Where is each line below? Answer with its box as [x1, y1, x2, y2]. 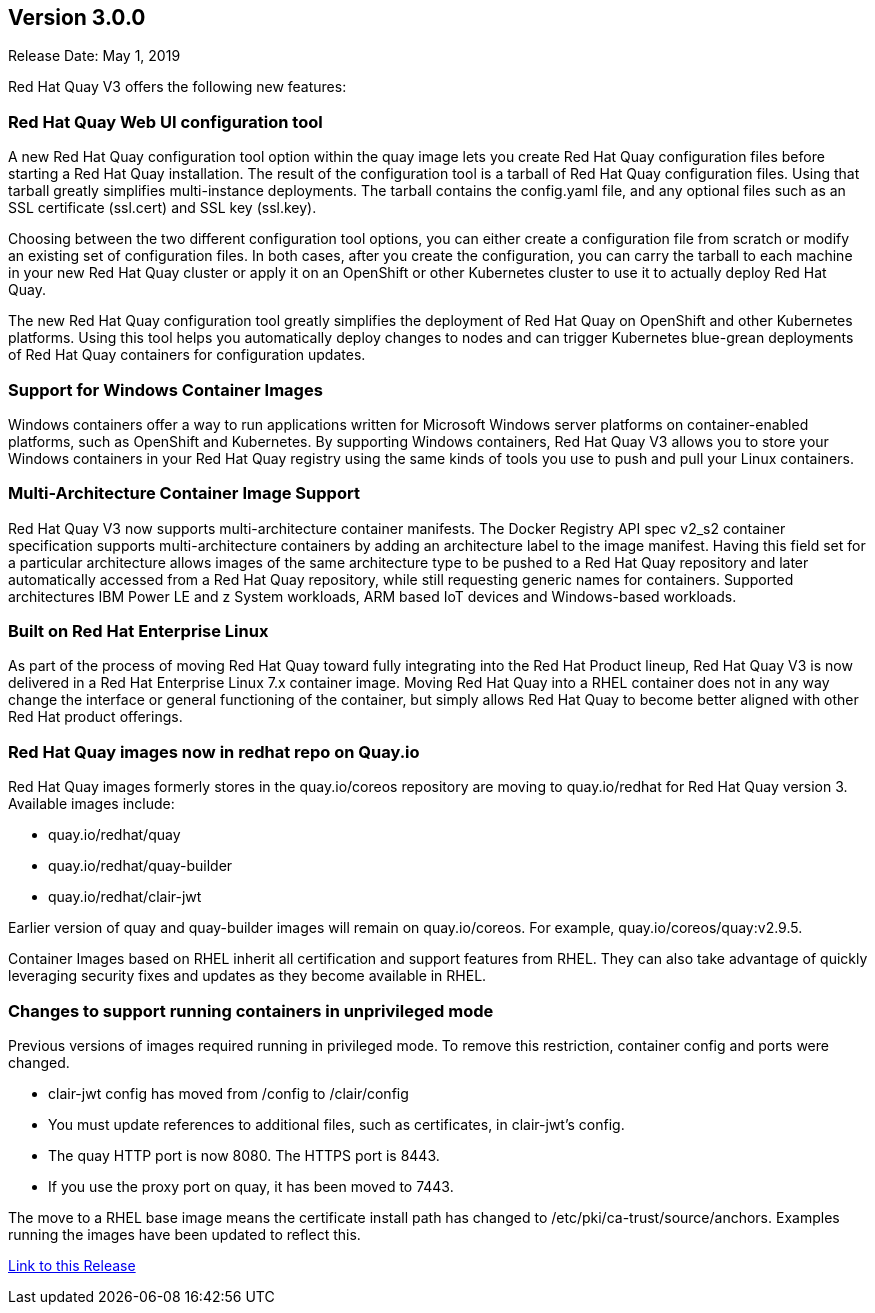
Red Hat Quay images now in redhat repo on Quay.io [8, 741, 420, 762]
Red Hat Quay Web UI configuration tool [8, 111, 323, 132]
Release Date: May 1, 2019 [8, 47, 181, 65]
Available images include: [8, 795, 175, 813]
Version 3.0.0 [8, 5, 146, 30]
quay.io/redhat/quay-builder [48, 857, 233, 875]
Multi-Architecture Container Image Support [8, 483, 360, 504]
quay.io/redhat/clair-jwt [48, 888, 202, 906]
